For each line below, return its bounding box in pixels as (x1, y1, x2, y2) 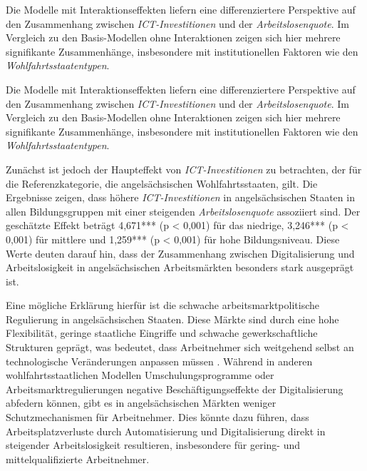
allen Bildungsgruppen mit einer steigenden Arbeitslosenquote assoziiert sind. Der (6, 203, 361, 218)
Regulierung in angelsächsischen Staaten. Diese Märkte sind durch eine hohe (6, 311, 339, 326)
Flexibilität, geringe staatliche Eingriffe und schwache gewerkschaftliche (6, 325, 318, 340)
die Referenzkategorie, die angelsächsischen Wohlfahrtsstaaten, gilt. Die (6, 176, 318, 191)
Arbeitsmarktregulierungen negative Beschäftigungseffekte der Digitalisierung (6, 381, 343, 396)
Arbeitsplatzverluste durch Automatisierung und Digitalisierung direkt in (6, 423, 326, 438)
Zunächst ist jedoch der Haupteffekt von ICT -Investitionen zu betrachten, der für (6, 161, 362, 176)
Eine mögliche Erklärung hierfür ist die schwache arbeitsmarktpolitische (6, 298, 320, 313)
